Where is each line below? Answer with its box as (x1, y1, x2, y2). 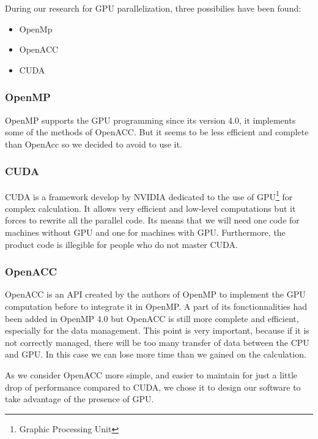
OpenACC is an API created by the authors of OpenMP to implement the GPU (5, 288, 306, 301)
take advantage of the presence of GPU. (5, 392, 154, 405)
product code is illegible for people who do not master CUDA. (5, 238, 238, 250)
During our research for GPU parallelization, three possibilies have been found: (5, 2, 301, 14)
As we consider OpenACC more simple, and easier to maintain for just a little (5, 369, 298, 381)
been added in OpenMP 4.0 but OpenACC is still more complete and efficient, (5, 312, 299, 325)
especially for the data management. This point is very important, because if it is (5, 324, 309, 337)
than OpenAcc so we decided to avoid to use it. (5, 137, 182, 150)
